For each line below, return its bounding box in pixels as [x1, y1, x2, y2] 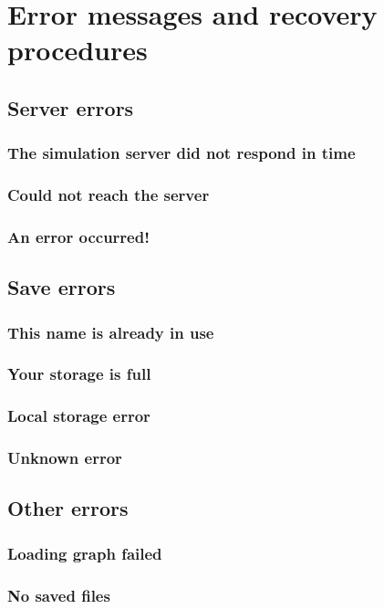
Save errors [7, 273, 116, 301]
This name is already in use [7, 320, 214, 343]
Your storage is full [7, 362, 151, 385]
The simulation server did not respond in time [7, 142, 356, 164]
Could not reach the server [7, 184, 210, 206]
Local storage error [7, 404, 150, 427]
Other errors [7, 494, 129, 522]
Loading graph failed [7, 541, 162, 564]
